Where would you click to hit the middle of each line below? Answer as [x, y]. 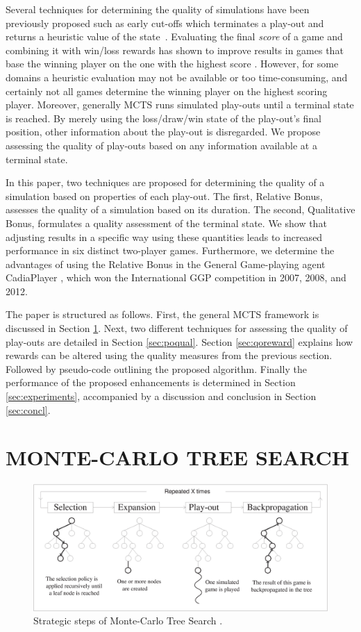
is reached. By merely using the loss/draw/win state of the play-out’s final [163, 118]
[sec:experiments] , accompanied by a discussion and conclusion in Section [161, 396]
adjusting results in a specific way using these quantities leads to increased [164, 236]
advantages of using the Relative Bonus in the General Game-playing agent [166, 264]
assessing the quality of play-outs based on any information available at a [161, 145]
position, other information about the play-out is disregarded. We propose [163, 132]
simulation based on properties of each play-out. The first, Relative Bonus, [164, 196]
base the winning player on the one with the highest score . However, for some [172, 64]
